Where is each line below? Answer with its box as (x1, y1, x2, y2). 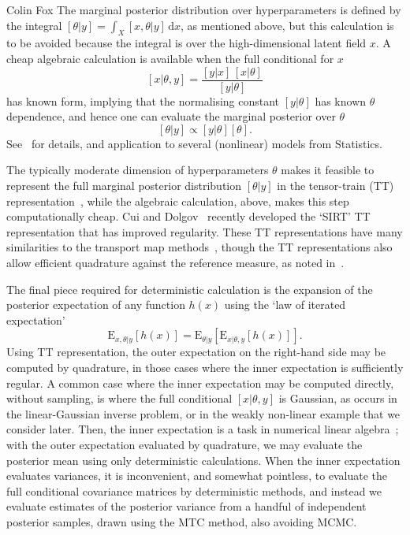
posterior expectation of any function (6, 296, 185, 313)
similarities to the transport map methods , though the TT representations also (6, 239, 393, 255)
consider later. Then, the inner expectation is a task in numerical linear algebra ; (6, 421, 399, 437)
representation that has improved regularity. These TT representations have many (6, 223, 403, 240)
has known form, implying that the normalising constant (6, 92, 280, 109)
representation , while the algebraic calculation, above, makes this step (6, 192, 349, 209)
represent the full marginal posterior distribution (6, 177, 242, 194)
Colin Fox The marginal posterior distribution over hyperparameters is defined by (6, 2, 401, 17)
